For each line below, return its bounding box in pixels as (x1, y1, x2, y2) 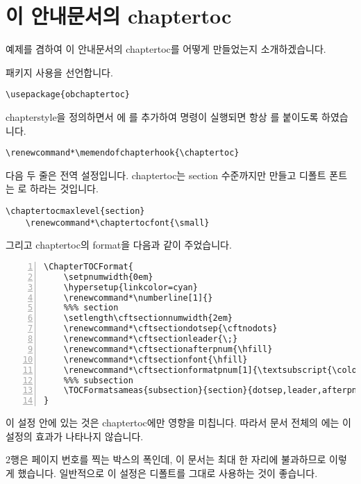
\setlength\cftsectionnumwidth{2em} (63, 313, 233, 324)
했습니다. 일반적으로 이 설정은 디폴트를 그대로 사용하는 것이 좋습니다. (17, 465, 318, 480)
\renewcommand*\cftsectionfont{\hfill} (63, 354, 248, 365)
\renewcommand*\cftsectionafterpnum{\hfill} (63, 344, 273, 354)
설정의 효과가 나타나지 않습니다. (6, 428, 144, 443)
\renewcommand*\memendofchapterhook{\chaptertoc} (6, 148, 240, 158)
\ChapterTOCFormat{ (44, 261, 133, 272)
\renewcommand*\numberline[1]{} (63, 292, 213, 303)
